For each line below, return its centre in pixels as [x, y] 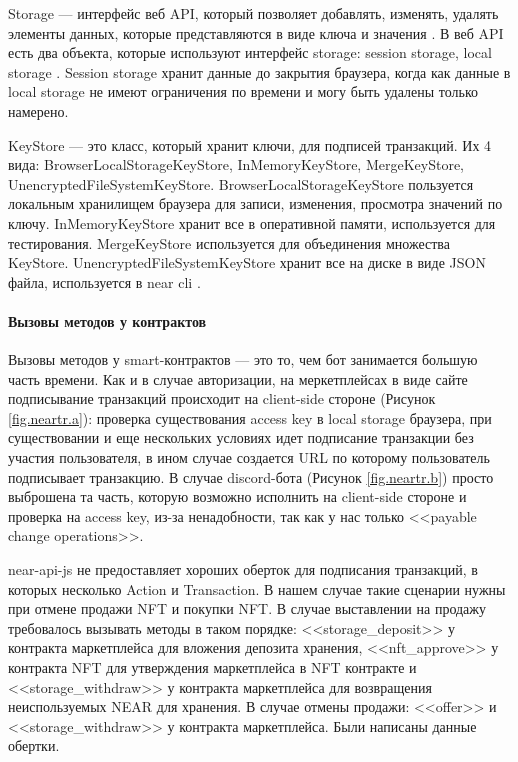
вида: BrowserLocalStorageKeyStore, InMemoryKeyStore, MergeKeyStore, [236, 164]
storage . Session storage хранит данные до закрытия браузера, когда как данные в [259, 71]
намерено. [38, 110]
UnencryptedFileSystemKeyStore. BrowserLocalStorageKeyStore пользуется [241, 183]
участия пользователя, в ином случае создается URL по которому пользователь [249, 457]
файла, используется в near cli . [104, 281]
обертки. [34, 745]
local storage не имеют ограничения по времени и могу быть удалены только [243, 91]
